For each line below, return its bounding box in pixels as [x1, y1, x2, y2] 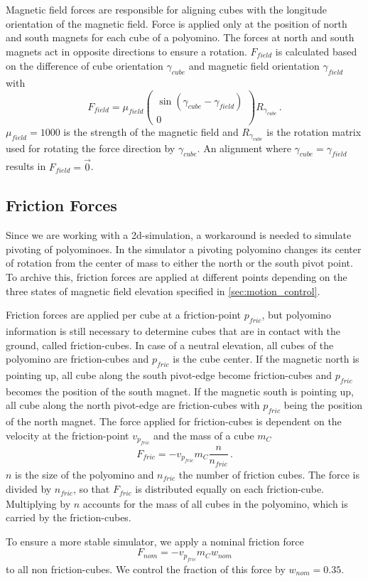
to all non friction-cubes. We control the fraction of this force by [6, 561, 286, 576]
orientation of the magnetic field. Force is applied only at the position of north [6, 16, 347, 31]
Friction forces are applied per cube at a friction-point [6, 307, 242, 322]
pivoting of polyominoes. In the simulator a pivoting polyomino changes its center [6, 241, 362, 256]
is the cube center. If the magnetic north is [173, 351, 359, 366]
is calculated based [275, 43, 357, 58]
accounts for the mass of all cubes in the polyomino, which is [82, 496, 348, 511]
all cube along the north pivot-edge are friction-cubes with [6, 398, 260, 412]
